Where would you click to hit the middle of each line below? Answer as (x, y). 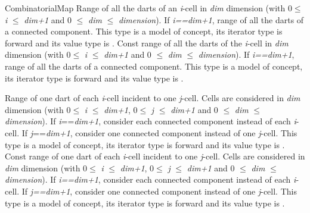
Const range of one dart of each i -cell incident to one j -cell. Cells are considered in (155, 156)
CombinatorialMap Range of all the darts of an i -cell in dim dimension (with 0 (148, 8)
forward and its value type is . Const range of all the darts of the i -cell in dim (147, 43)
